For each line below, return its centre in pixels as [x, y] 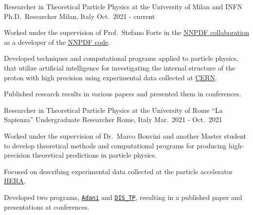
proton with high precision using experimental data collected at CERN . [110, 77]
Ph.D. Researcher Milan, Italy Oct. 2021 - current [80, 16]
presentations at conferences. [47, 206]
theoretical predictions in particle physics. [94, 155]
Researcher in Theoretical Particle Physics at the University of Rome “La [113, 110]
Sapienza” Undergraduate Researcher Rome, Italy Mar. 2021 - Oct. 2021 [113, 119]
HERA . [15, 181]
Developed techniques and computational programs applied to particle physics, [121, 58]
